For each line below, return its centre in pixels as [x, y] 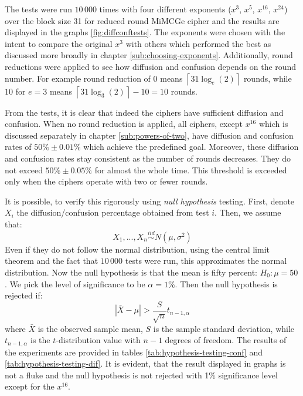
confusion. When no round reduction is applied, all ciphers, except [124, 124]
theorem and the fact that [52, 261]
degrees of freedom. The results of [226, 340]
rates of [18, 147]
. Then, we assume [248, 212]
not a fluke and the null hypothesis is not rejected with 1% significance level [141, 375]
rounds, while [268, 78]
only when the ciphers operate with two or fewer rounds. [106, 181]
